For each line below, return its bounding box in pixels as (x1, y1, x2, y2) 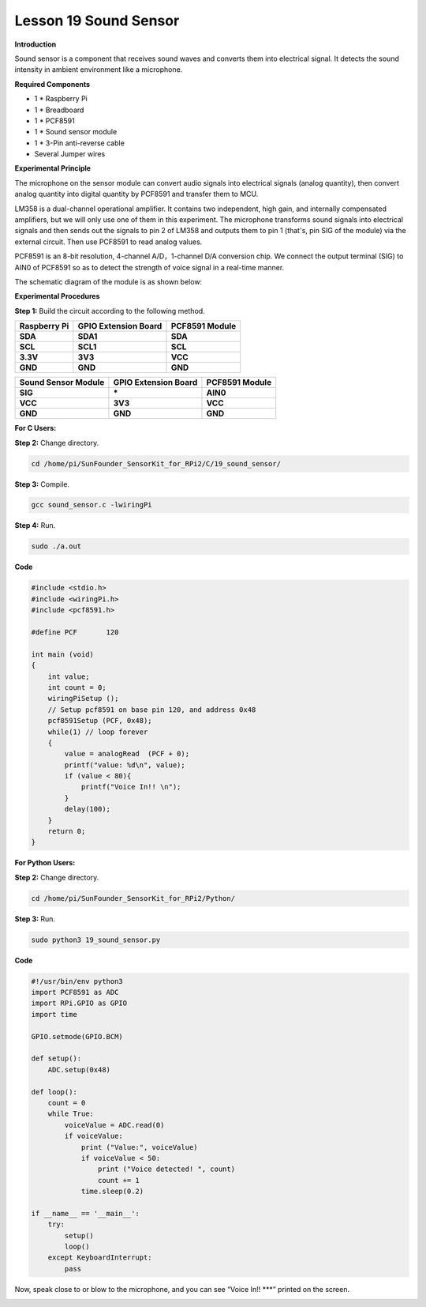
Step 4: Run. (14, 521, 56, 530)
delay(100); (64, 804, 110, 814)
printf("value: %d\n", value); (64, 760, 185, 770)
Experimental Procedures (14, 292, 100, 301)
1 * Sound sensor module (34, 127, 118, 137)
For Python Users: (14, 858, 76, 868)
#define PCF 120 (31, 627, 119, 636)
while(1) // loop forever (47, 727, 148, 736)
